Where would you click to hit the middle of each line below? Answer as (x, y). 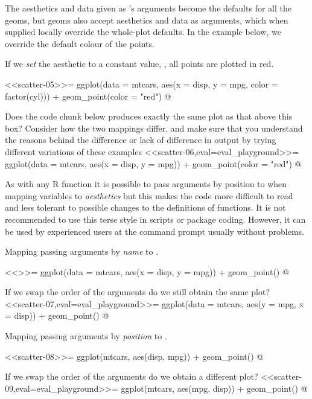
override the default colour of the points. (80, 43)
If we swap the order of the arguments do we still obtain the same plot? (138, 292)
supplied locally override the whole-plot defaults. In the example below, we (143, 32)
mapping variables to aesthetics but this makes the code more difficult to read (149, 195)
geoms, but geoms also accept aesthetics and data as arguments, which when (147, 20)
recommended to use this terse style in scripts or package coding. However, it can (155, 219)
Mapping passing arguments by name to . (82, 251)
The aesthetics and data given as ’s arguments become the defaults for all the (148, 8)
